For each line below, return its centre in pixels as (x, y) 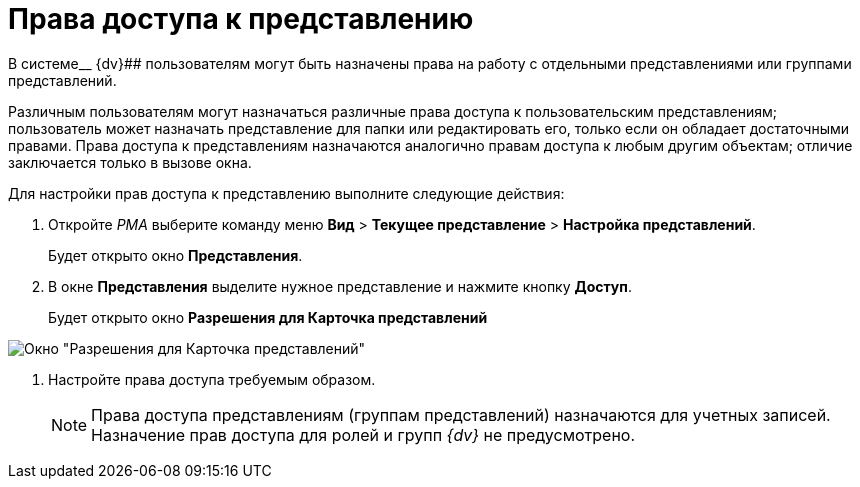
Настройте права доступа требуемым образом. (212, 379)
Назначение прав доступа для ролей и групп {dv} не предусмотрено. (363, 434)
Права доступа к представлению (241, 19)
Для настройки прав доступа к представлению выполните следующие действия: (286, 193)
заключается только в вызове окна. (130, 162)
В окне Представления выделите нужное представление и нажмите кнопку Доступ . (340, 286)
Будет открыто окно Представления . (175, 255)
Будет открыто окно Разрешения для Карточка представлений (268, 317)
